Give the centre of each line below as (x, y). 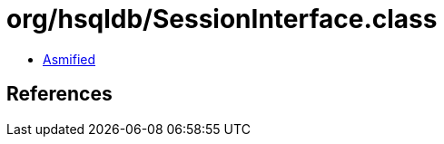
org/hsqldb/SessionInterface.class (222, 19)
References (59, 94)
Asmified (69, 59)
